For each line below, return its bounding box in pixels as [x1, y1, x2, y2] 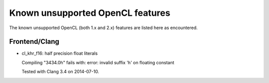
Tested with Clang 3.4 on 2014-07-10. [21, 69, 100, 75]
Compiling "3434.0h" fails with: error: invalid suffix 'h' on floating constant [21, 59, 174, 65]
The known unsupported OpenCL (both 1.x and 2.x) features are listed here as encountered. [9, 25, 198, 31]
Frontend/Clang [9, 38, 60, 46]
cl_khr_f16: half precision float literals [21, 50, 98, 56]
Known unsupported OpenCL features [9, 7, 170, 18]
